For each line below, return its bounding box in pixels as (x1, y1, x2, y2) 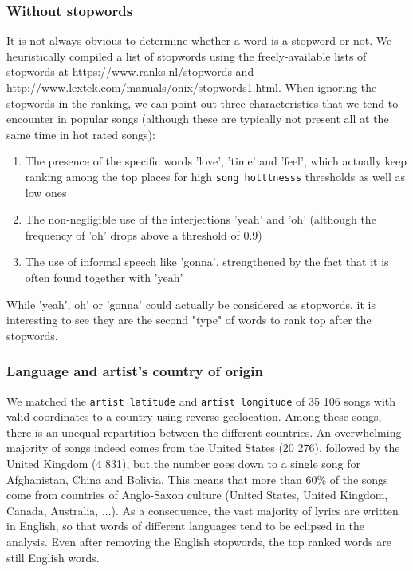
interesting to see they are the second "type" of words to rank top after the (6, 311, 372, 328)
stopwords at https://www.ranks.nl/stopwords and (6, 63, 254, 80)
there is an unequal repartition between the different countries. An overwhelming (6, 423, 402, 440)
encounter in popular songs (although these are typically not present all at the (6, 110, 389, 127)
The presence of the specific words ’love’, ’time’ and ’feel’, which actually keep (25, 153, 407, 169)
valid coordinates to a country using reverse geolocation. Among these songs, (6, 408, 382, 425)
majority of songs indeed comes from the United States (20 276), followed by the (6, 439, 400, 456)
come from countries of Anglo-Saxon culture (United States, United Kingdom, (6, 486, 388, 503)
